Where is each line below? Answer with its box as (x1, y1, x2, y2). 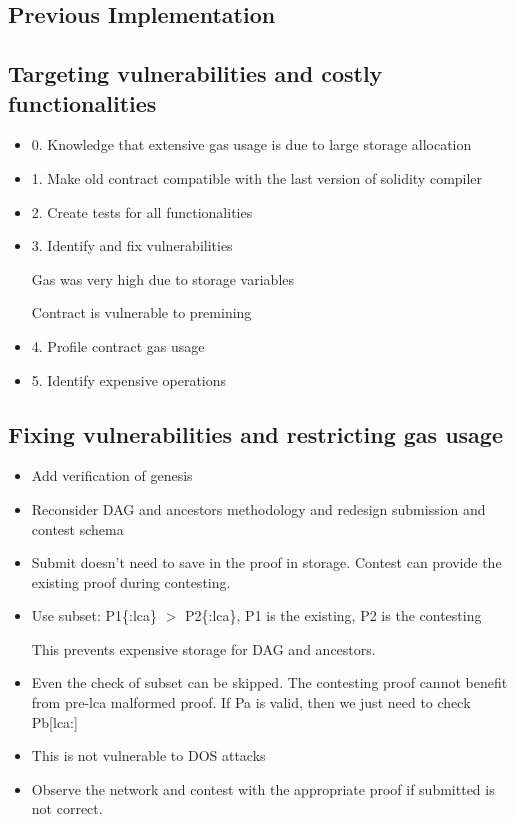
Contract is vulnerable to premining (31, 302, 252, 323)
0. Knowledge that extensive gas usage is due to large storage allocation (31, 134, 472, 155)
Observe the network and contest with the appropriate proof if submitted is (31, 778, 495, 799)
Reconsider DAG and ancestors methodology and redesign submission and (31, 498, 486, 519)
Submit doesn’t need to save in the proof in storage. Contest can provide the (31, 552, 502, 573)
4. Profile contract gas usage (31, 335, 205, 356)
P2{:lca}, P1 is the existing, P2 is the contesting (185, 605, 482, 626)
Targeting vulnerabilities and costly (8, 58, 383, 89)
